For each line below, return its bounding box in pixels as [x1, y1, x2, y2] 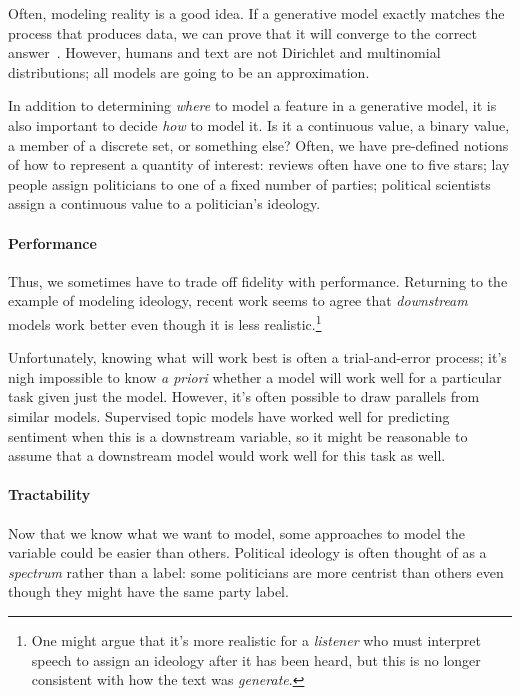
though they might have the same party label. [8, 581, 289, 602]
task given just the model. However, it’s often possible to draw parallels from [8, 386, 480, 407]
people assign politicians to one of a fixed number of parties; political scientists [8, 173, 491, 194]
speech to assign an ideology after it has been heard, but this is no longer [31, 649, 481, 670]
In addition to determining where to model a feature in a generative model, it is [8, 95, 497, 116]
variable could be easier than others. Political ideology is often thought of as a [8, 542, 487, 563]
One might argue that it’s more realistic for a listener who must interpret [31, 629, 481, 650]
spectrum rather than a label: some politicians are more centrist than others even [8, 561, 504, 582]
